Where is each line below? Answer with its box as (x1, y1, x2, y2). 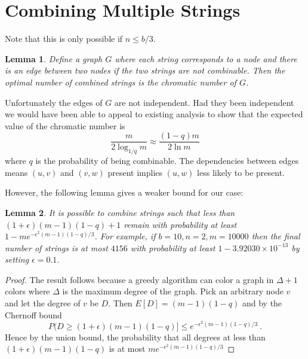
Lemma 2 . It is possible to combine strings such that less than (5, 206, 235, 218)
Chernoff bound (5, 308, 62, 321)
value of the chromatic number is (5, 119, 125, 132)
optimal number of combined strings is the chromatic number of (5, 75, 236, 88)
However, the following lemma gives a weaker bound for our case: (5, 186, 244, 199)
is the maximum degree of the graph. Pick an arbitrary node (62, 285, 284, 297)
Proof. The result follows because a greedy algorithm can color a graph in (5, 273, 274, 285)
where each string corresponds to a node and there (115, 52, 297, 65)
